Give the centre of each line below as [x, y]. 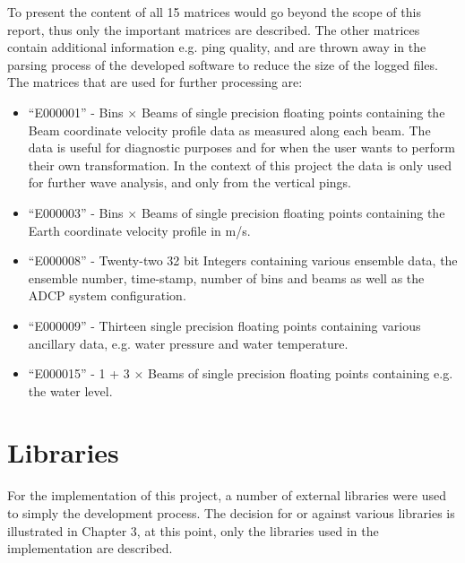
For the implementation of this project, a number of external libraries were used [227, 495]
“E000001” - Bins [76, 112]
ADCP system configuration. [107, 295]
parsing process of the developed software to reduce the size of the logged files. [223, 64]
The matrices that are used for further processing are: [155, 82]
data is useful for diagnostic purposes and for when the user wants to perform [241, 147]
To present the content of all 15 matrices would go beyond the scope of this [214, 12]
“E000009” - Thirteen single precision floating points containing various [224, 325]
